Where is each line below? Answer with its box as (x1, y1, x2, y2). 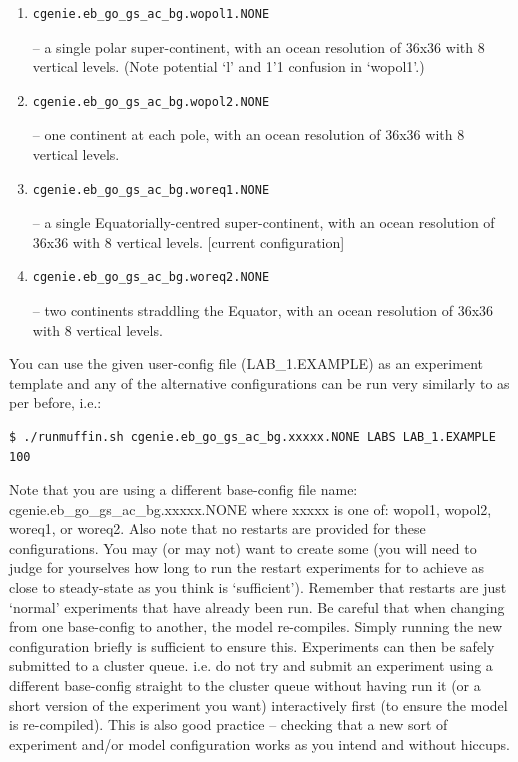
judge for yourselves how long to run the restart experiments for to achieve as (9, 557, 485, 578)
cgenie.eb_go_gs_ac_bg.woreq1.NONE (32, 182, 270, 197)
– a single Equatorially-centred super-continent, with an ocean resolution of (32, 212, 495, 233)
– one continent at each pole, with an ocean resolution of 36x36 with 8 (32, 124, 465, 145)
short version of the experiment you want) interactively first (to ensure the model (9, 694, 508, 715)
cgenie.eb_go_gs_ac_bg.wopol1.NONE (32, 7, 270, 21)
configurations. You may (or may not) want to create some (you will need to (9, 537, 477, 558)
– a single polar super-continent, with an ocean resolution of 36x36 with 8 (32, 36, 485, 57)
